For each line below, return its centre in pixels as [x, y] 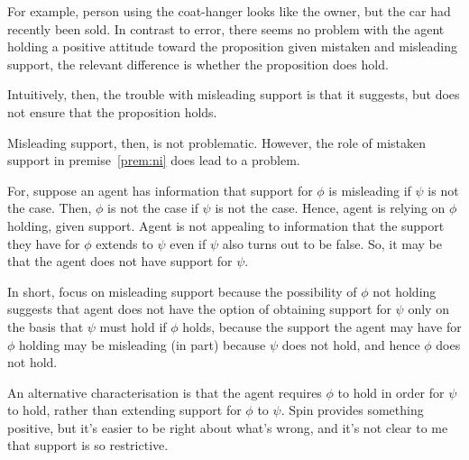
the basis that [46, 326]
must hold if [133, 326]
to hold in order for [391, 392]
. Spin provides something [352, 410]
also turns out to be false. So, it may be [332, 243]
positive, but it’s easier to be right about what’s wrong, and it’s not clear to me [228, 427]
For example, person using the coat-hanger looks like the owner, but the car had [229, 11]
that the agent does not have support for [120, 261]
